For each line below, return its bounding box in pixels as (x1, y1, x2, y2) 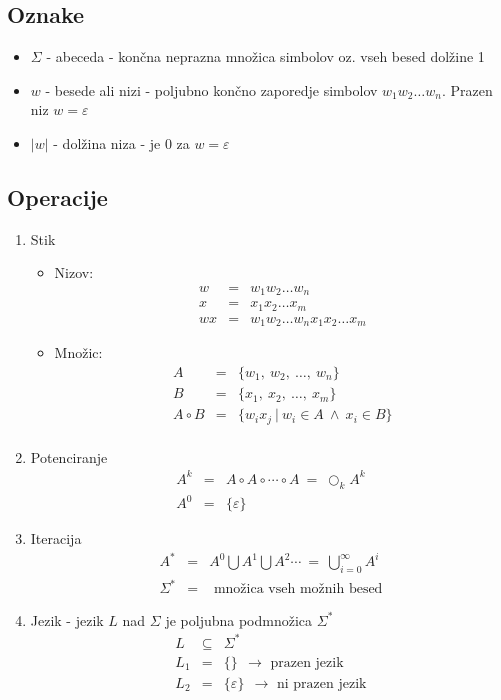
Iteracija (30, 528, 82, 549)
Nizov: (54, 262, 94, 283)
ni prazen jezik (276, 676, 367, 691)
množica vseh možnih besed (213, 582, 383, 597)
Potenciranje (30, 446, 108, 467)
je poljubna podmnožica (165, 609, 313, 630)
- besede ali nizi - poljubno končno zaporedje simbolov (45, 79, 378, 100)
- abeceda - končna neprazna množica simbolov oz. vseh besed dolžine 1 (46, 46, 485, 67)
